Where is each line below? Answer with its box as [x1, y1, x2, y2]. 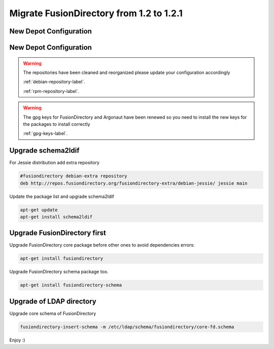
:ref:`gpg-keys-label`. [23, 130, 68, 136]
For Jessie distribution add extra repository [9, 160, 100, 166]
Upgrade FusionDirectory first [9, 229, 106, 237]
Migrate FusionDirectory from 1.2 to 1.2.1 [9, 8, 183, 19]
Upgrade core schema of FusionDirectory [9, 310, 96, 317]
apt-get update [20, 207, 58, 213]
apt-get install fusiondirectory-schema [20, 282, 122, 288]
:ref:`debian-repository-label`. [23, 79, 86, 85]
